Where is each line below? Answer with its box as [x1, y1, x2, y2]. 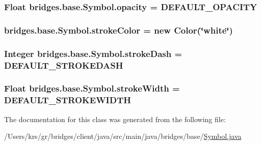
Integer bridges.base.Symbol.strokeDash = [4, 47, 182, 60]
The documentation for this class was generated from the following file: [4, 113, 226, 124]
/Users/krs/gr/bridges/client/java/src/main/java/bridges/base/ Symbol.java [4, 131, 242, 141]
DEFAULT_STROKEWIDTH [4, 94, 131, 106]
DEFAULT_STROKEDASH [4, 59, 123, 71]
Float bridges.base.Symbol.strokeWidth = [4, 82, 180, 95]
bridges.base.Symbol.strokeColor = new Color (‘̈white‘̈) [4, 23, 233, 36]
